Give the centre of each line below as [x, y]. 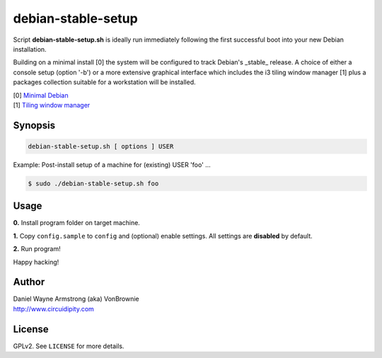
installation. [30, 49]
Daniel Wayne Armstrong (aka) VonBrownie [76, 299]
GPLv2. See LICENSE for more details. [69, 346]
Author [29, 282]
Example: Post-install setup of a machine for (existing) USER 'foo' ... [112, 164]
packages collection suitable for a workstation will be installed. [104, 82]
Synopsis [34, 125]
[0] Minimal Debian [41, 95]
